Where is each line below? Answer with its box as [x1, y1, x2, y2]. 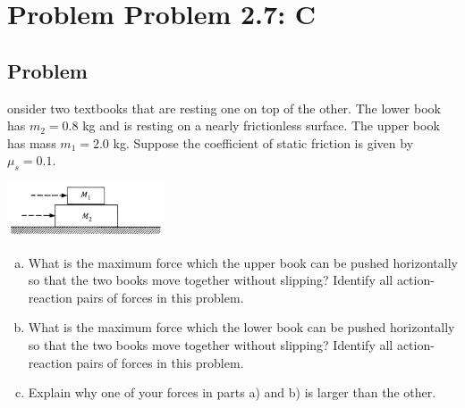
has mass [7, 133, 56, 152]
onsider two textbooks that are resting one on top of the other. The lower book [7, 98, 441, 117]
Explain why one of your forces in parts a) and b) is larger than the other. [28, 383, 436, 402]
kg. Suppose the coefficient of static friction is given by [113, 133, 414, 152]
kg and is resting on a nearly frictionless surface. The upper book [82, 116, 440, 135]
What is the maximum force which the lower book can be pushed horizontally [28, 318, 455, 337]
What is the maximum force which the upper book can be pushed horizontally [28, 253, 458, 271]
